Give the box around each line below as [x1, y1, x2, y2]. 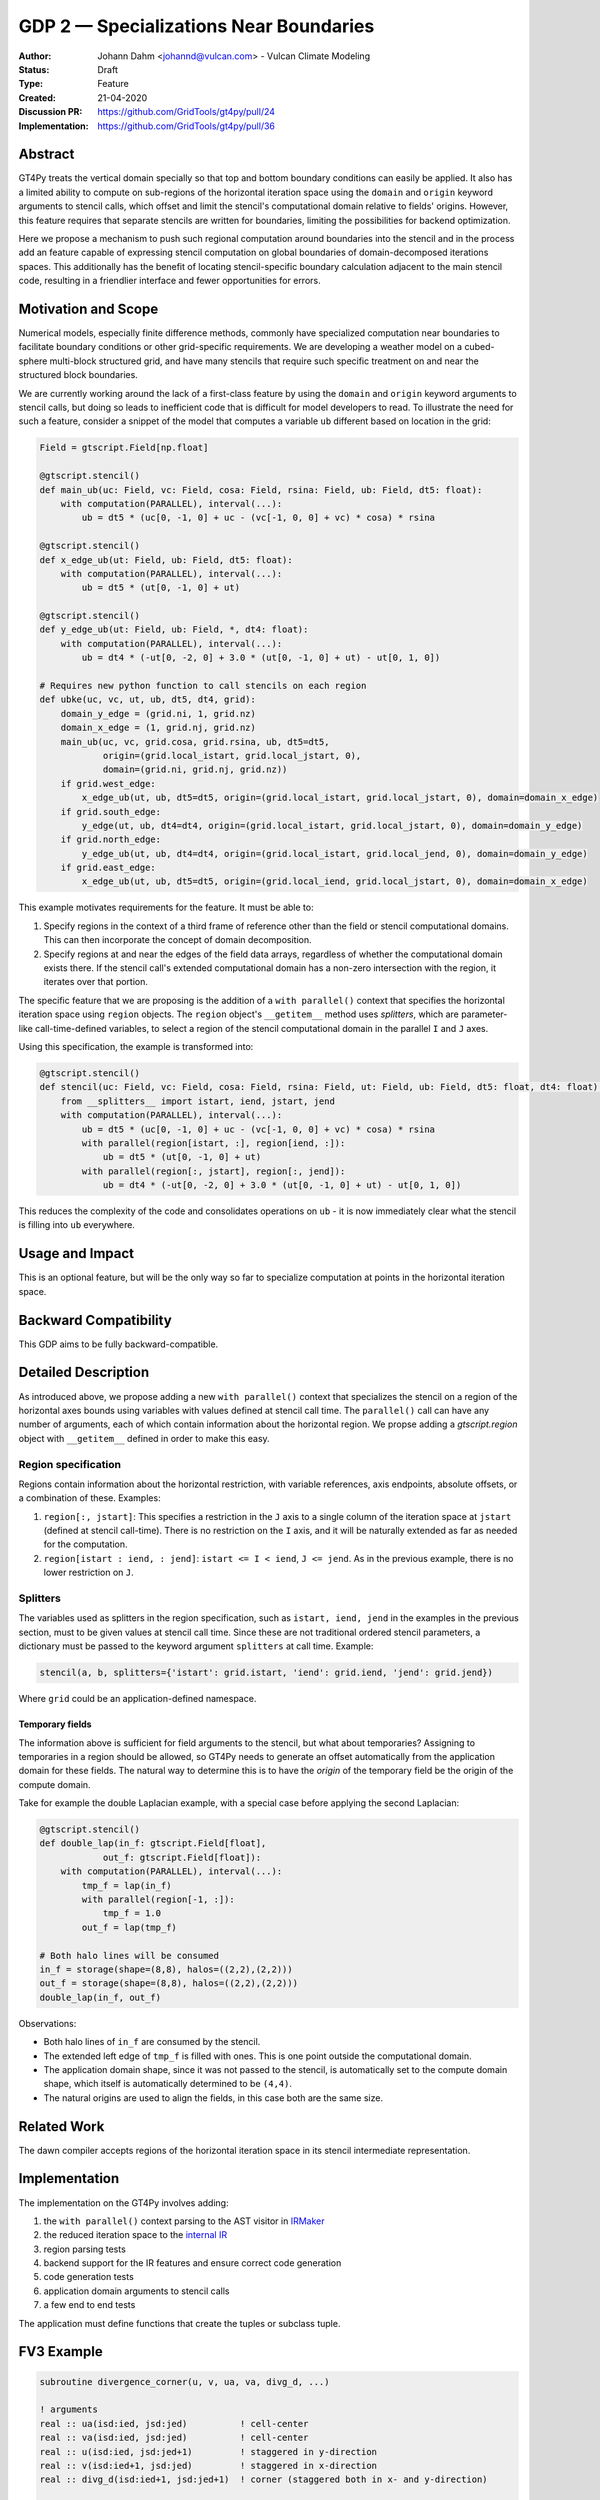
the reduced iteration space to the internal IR [43, 2229, 228, 2241]
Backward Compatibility [18, 1311, 172, 1329]
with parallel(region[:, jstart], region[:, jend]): [81, 1165, 346, 1177]
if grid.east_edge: [60, 862, 157, 874]
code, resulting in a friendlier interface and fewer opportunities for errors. [18, 275, 321, 287]
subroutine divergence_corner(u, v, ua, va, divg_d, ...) [39, 2376, 330, 2387]
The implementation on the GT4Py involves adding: [18, 2196, 229, 2209]
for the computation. [43, 1538, 129, 1550]
